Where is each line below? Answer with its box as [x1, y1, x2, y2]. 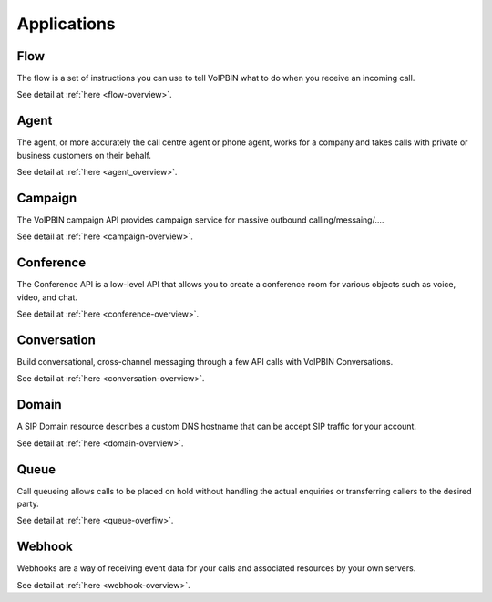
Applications [16, 14, 116, 34]
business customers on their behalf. [16, 150, 152, 161]
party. [16, 498, 40, 510]
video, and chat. [16, 292, 77, 303]
